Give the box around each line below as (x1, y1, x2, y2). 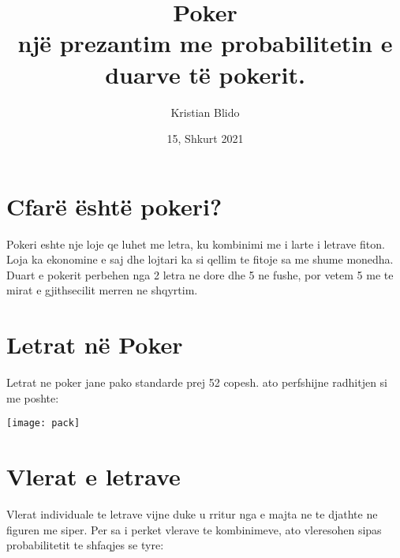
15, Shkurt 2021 (166, 130, 244, 147)
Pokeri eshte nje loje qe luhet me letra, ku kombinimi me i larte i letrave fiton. (6, 235, 385, 252)
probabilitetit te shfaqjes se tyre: (6, 537, 164, 553)
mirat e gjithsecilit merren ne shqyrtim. (6, 282, 198, 298)
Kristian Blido (170, 103, 240, 120)
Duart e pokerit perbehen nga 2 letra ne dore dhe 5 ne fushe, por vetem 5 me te (6, 266, 394, 283)
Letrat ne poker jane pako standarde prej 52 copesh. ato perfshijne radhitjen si (6, 374, 387, 391)
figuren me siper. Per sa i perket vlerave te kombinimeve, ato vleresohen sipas (6, 521, 382, 537)
